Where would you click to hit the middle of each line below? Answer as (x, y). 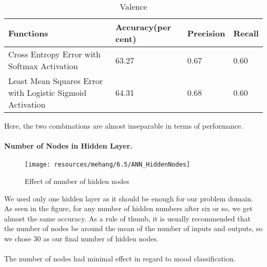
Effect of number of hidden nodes (77, 181)
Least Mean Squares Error (55, 81)
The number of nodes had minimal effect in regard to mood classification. (120, 259)
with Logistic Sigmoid (47, 93)
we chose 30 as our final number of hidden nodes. (81, 239)
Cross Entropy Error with (54, 54)
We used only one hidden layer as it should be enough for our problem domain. (129, 198)
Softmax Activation (43, 66)
